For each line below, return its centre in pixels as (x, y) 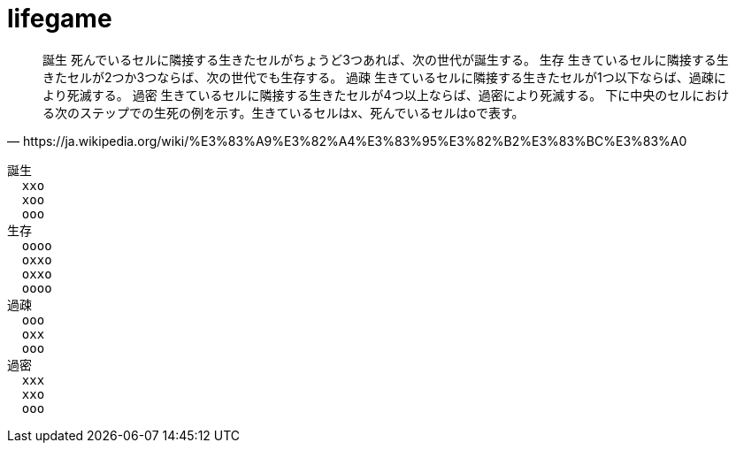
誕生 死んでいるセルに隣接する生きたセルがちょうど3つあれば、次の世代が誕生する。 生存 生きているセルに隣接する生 (386, 59)
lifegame (60, 19)
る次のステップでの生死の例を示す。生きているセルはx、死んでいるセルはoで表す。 (284, 112)
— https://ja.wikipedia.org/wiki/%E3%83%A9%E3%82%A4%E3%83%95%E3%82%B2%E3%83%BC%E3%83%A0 (347, 141)
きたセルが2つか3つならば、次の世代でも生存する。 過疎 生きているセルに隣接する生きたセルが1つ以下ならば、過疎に (384, 77)
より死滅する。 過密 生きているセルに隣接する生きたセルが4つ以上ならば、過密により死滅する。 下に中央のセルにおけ (386, 95)
